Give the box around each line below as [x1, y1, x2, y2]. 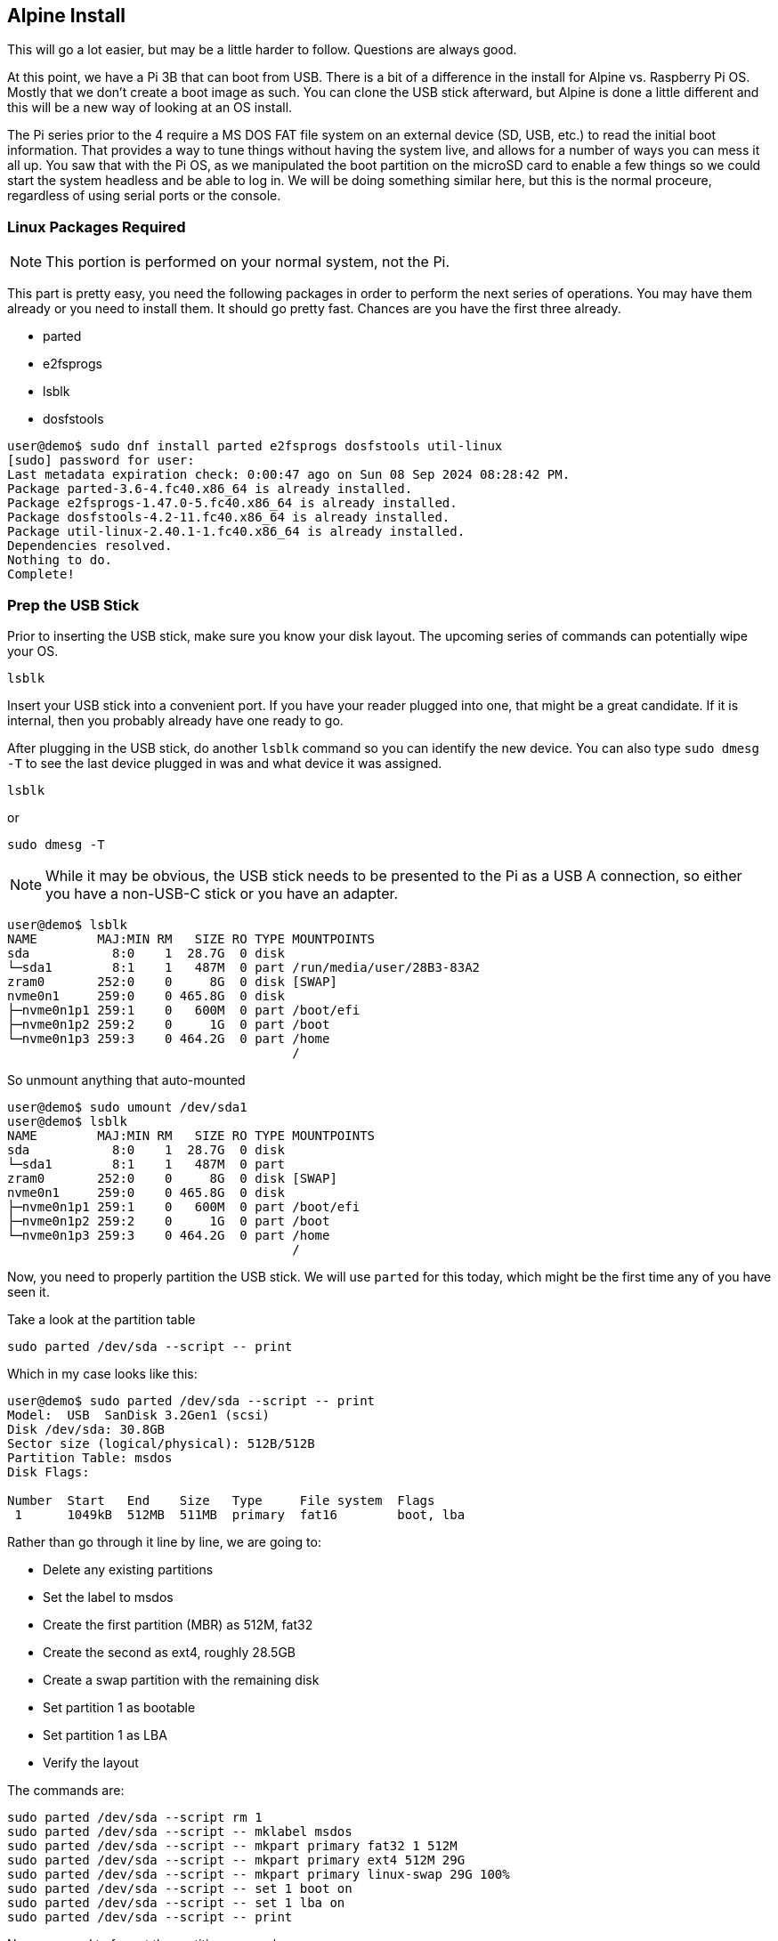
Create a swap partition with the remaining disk [43, 1671, 320, 1687]
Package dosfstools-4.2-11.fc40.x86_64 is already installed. [7, 510, 450, 525]
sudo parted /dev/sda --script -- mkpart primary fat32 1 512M [7, 1838, 458, 1853]
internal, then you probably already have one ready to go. [7, 712, 344, 728]
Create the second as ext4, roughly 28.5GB [43, 1644, 296, 1660]
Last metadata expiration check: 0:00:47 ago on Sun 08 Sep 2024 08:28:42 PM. [7, 467, 571, 482]
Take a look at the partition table [7, 1311, 196, 1327]
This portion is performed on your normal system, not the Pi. [45, 253, 450, 271]
